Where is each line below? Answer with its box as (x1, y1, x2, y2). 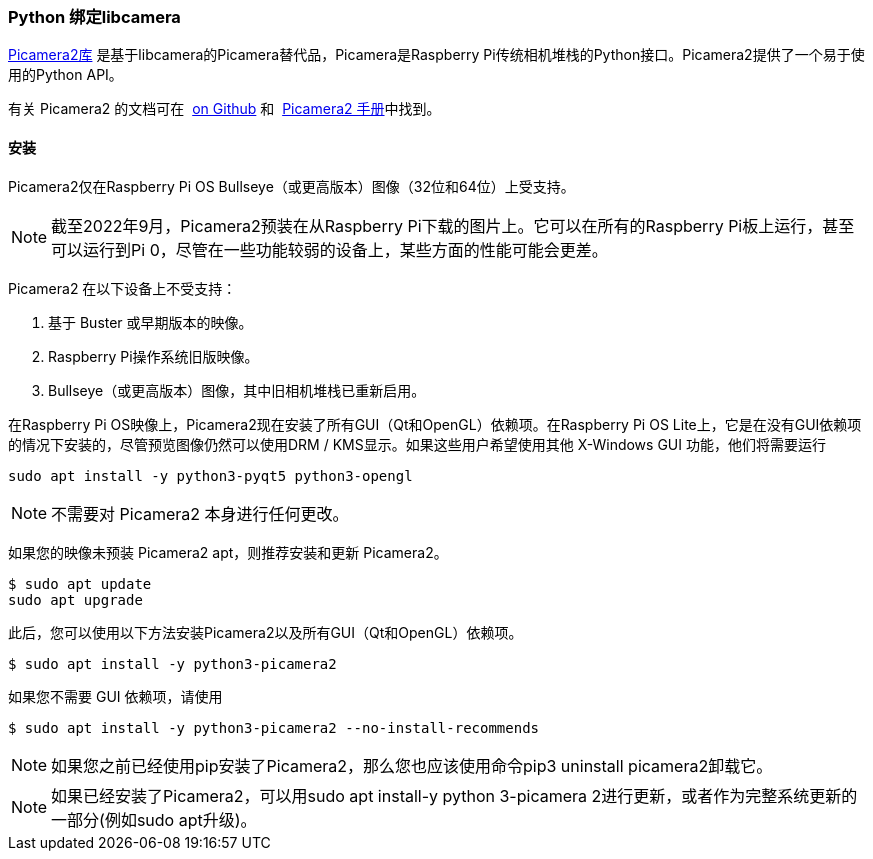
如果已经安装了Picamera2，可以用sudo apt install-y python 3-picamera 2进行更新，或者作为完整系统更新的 (51, 785, 858, 806)
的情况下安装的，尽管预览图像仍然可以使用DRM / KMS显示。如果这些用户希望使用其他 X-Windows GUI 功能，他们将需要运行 (8, 435, 826, 453)
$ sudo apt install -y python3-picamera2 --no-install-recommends (8, 719, 540, 736)
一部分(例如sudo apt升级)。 (51, 809, 257, 830)
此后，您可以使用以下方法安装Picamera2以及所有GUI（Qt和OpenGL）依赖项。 (8, 623, 523, 641)
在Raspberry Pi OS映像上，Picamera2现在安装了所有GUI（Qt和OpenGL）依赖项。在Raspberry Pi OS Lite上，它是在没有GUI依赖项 (8, 415, 862, 433)
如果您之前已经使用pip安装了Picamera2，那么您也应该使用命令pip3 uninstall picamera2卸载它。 (51, 755, 773, 776)
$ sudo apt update (8, 575, 152, 592)
